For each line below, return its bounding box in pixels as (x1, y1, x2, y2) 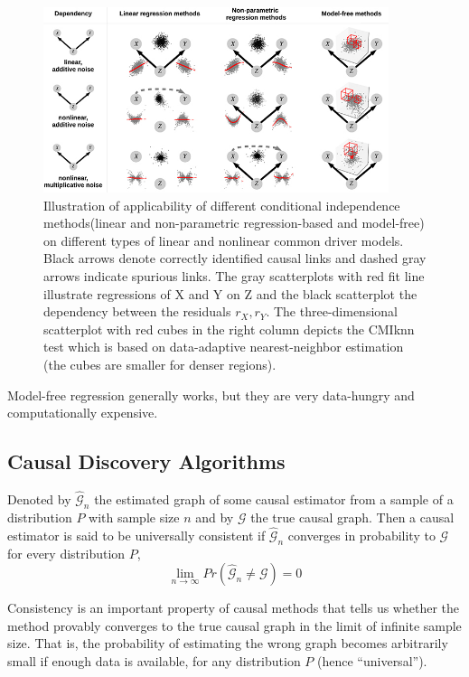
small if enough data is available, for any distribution (7, 651, 301, 670)
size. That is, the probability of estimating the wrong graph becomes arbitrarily (7, 634, 448, 653)
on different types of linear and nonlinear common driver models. (43, 230, 404, 249)
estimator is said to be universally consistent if (7, 525, 266, 544)
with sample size (89, 507, 180, 526)
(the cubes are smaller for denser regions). (43, 354, 277, 373)
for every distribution (7, 543, 126, 562)
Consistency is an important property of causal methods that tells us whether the (7, 598, 460, 617)
